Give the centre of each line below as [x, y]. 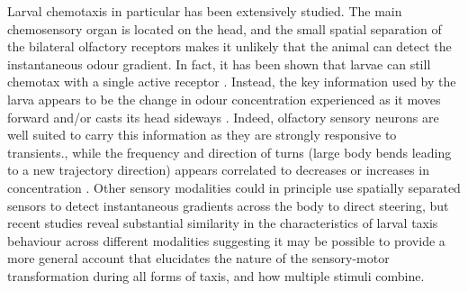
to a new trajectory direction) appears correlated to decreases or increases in [218, 170]
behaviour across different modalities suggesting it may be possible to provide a [226, 240]
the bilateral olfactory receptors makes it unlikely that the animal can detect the [229, 46]
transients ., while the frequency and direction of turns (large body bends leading [229, 152]
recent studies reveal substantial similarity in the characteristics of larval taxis [223, 223]
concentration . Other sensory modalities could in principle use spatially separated [234, 187]
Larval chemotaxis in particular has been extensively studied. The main [205, 11]
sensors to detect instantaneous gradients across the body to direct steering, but [228, 205]
